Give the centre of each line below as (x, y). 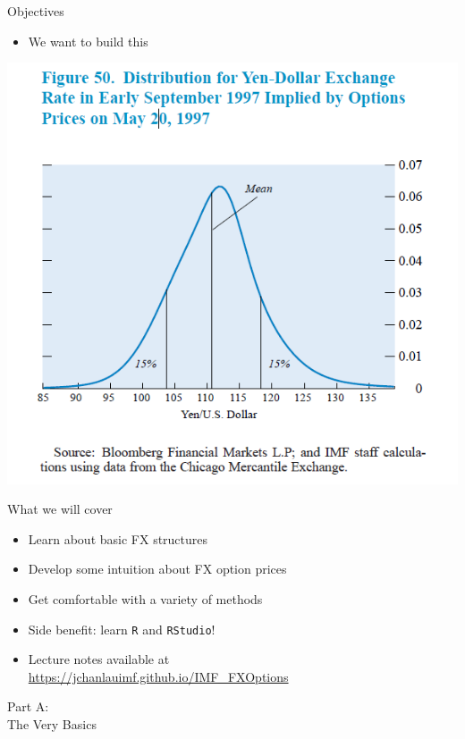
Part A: (28, 706)
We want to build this (88, 41)
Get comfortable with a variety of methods (145, 598)
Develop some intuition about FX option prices (157, 569)
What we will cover (60, 509)
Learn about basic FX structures (118, 538)
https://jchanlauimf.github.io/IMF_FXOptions (158, 676)
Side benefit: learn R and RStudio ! (122, 629)
